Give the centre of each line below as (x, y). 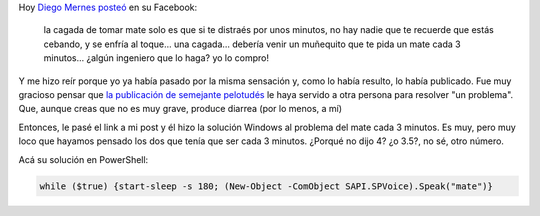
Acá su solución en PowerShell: (83, 159)
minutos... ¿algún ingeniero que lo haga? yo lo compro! (156, 58)
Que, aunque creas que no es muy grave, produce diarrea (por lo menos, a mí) (180, 109)
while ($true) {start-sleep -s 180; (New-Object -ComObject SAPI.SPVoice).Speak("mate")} (266, 186)
